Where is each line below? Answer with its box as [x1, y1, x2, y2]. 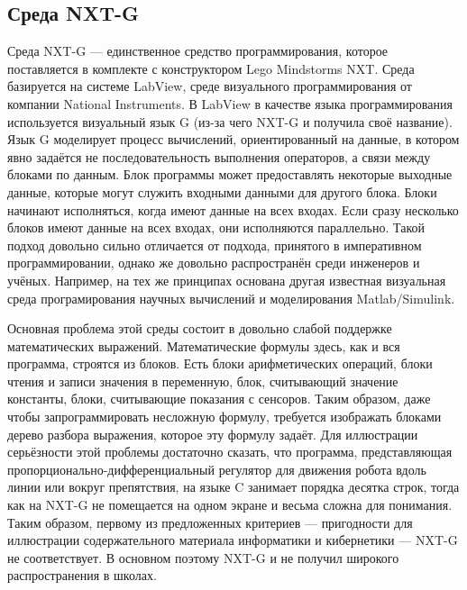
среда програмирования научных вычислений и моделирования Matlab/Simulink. [7, 288, 455, 307]
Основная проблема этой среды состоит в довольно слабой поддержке [7, 319, 392, 338]
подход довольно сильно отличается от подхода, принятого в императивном [7, 235, 422, 254]
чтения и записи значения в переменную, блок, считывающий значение [7, 371, 398, 390]
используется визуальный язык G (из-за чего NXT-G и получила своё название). [7, 112, 453, 131]
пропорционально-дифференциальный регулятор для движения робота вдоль [7, 459, 426, 478]
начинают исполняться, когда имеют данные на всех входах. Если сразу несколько [7, 200, 459, 219]
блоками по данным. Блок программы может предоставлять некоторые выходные [7, 165, 453, 184]
